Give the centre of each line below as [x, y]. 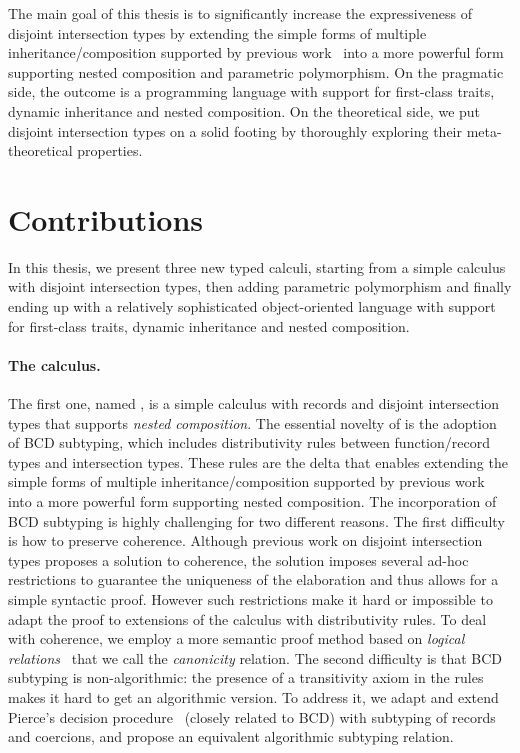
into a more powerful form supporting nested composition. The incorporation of [252, 501]
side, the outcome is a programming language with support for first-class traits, [251, 91]
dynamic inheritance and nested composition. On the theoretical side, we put [244, 110]
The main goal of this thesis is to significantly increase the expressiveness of [240, 13]
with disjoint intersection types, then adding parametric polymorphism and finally [260, 286]
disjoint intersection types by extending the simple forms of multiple [217, 32]
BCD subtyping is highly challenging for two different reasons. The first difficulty [256, 520]
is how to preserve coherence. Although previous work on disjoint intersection [245, 540]
